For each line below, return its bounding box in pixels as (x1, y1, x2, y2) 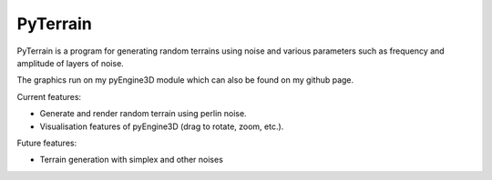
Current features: (16, 91, 82, 102)
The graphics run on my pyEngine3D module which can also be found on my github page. (16, 75, 354, 85)
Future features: (16, 137, 77, 148)
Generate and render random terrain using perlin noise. (39, 108, 247, 119)
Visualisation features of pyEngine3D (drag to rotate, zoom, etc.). (39, 121, 284, 132)
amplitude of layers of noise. (16, 57, 125, 68)
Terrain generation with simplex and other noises (39, 155, 223, 165)
